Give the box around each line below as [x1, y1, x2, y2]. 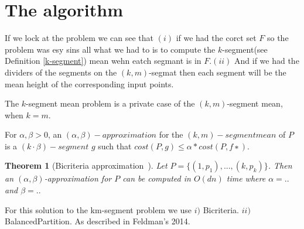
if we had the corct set [176, 32, 257, 44]
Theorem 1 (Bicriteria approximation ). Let [5, 159, 168, 172]
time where [226, 172, 266, 184]
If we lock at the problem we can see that [5, 32, 154, 44]
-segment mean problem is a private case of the [26, 97, 195, 110]
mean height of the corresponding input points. [5, 77, 174, 90]
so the [267, 32, 289, 44]
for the [159, 128, 183, 141]
